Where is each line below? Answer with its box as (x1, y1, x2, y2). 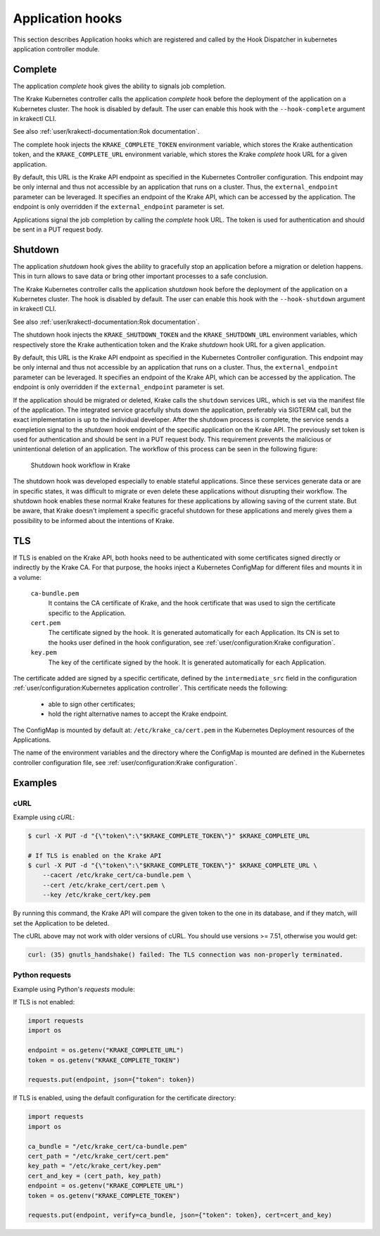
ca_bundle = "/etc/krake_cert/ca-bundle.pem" (27, 1142, 188, 1150)
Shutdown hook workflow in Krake (30, 461, 130, 469)
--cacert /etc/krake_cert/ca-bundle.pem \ (42, 871, 191, 879)
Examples (13, 776, 58, 788)
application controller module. (13, 44, 100, 53)
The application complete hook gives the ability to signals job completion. (13, 82, 227, 90)
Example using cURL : (13, 813, 75, 821)
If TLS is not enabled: (13, 998, 75, 1007)
